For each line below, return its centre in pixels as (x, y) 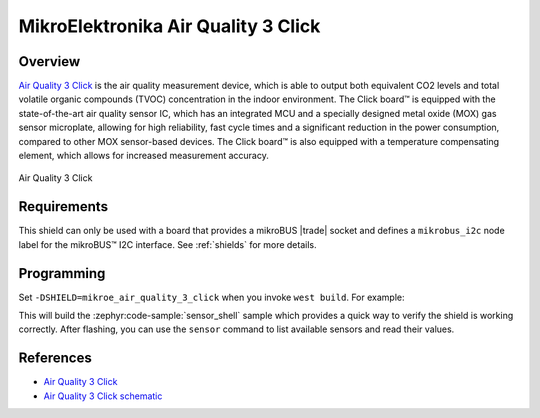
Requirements (63, 206)
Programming (62, 273)
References (55, 358)
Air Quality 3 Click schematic (103, 396)
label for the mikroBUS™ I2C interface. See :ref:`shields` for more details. (167, 244)
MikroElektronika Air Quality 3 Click (169, 26)
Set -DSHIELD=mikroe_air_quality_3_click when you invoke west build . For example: (211, 297)
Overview (49, 61)
